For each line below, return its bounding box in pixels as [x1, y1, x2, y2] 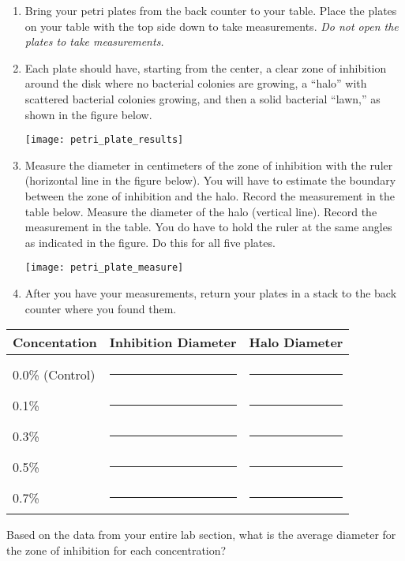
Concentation [13, 333, 97, 352]
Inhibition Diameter [109, 333, 237, 352]
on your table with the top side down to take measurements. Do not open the [24, 17, 399, 34]
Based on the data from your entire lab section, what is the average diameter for [6, 526, 396, 543]
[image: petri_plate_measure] [24, 262, 184, 274]
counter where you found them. [24, 300, 177, 316]
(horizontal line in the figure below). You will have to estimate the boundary [24, 172, 396, 189]
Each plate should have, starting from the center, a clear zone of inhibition [24, 59, 387, 76]
